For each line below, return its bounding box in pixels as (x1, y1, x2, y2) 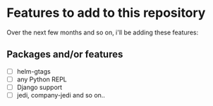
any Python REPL (16, 75, 68, 84)
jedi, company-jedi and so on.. (16, 91, 105, 99)
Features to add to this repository (6, 5, 206, 21)
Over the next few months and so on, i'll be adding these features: (6, 28, 199, 37)
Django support (16, 83, 63, 91)
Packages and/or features (6, 48, 123, 60)
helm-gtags (16, 67, 51, 75)
